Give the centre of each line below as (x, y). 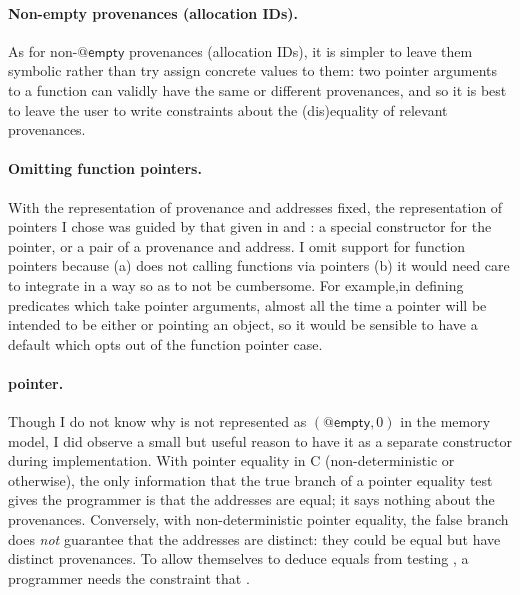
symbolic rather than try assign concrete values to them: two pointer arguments (253, 70)
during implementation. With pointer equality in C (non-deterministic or (231, 460)
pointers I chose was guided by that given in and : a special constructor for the (250, 226)
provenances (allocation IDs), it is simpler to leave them (301, 50)
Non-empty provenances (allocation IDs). (153, 12)
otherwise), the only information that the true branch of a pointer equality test (250, 479)
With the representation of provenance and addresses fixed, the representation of (255, 206)
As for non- (43, 50)
